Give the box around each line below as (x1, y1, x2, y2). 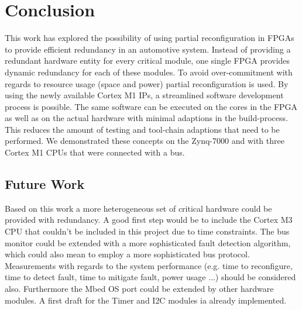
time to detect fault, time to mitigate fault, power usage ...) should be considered (5, 271, 296, 283)
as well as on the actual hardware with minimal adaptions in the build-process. (5, 112, 288, 124)
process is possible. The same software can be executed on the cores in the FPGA (5, 100, 298, 112)
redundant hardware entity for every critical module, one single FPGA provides (5, 54, 290, 67)
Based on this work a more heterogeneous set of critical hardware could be (5, 202, 272, 214)
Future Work (5, 175, 85, 193)
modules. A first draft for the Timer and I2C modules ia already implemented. (5, 294, 287, 306)
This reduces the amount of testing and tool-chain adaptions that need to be (5, 123, 280, 135)
